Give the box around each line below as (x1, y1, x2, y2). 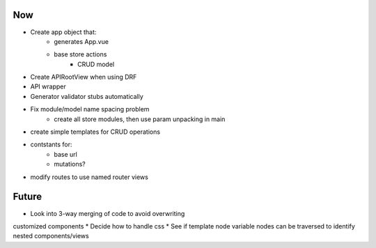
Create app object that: (30, 28, 97, 36)
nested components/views (13, 232, 90, 240)
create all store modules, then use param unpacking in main (54, 115, 226, 123)
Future (13, 191, 42, 203)
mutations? (54, 160, 86, 169)
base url (54, 150, 78, 158)
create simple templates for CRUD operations (30, 127, 160, 136)
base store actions (54, 50, 107, 59)
